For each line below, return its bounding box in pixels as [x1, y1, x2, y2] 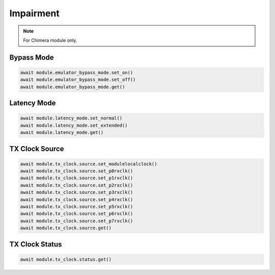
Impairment [9, 8, 60, 19]
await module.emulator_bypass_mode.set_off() [20, 77, 136, 82]
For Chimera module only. [23, 37, 77, 43]
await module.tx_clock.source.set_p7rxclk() [20, 218, 133, 224]
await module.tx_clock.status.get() [20, 256, 112, 262]
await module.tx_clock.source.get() [20, 225, 112, 231]
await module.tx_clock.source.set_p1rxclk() [20, 175, 133, 181]
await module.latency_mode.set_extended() [20, 122, 128, 128]
